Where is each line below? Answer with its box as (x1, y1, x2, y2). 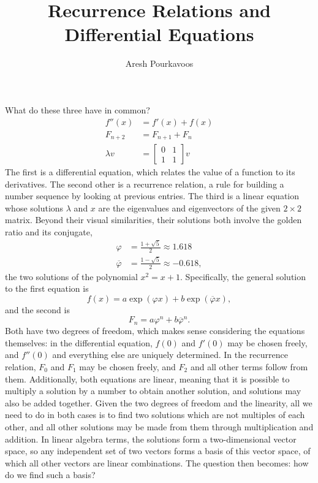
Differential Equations (64, 21, 254, 47)
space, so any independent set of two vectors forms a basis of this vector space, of (5, 444, 311, 457)
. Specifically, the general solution (180, 270, 306, 283)
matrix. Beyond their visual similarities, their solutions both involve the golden (5, 213, 302, 226)
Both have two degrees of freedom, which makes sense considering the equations (5, 324, 305, 337)
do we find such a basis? (5, 468, 96, 481)
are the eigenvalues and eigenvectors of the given (98, 201, 281, 214)
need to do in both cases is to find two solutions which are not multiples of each (5, 408, 305, 421)
